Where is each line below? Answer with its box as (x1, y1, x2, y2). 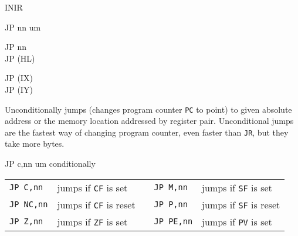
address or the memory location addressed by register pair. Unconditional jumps (5, 114, 294, 127)
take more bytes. (5, 137, 65, 150)
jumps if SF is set (202, 180, 272, 194)
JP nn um (5, 21, 41, 33)
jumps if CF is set (57, 180, 128, 194)
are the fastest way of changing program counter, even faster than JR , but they (5, 126, 289, 138)
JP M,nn (154, 183, 188, 193)
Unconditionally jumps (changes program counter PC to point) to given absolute (5, 103, 292, 115)
